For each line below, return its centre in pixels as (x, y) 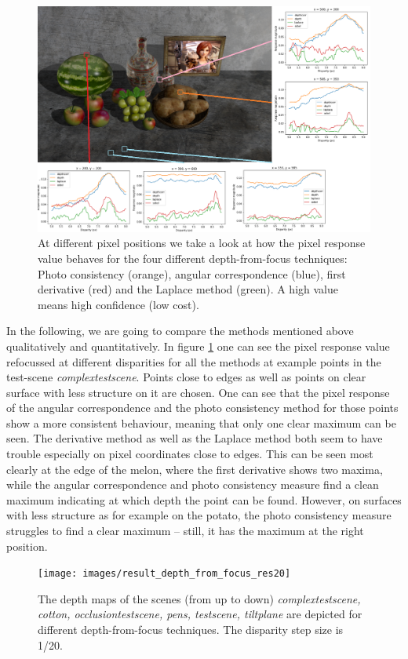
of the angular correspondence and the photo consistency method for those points (202, 408)
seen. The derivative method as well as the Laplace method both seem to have (195, 438)
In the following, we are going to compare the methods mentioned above (180, 331)
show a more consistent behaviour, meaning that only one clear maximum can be (201, 422)
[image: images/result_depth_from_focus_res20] (164, 574)
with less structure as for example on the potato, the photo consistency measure (199, 515)
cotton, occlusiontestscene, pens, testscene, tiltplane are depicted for (200, 614)
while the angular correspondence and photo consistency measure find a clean (193, 484)
